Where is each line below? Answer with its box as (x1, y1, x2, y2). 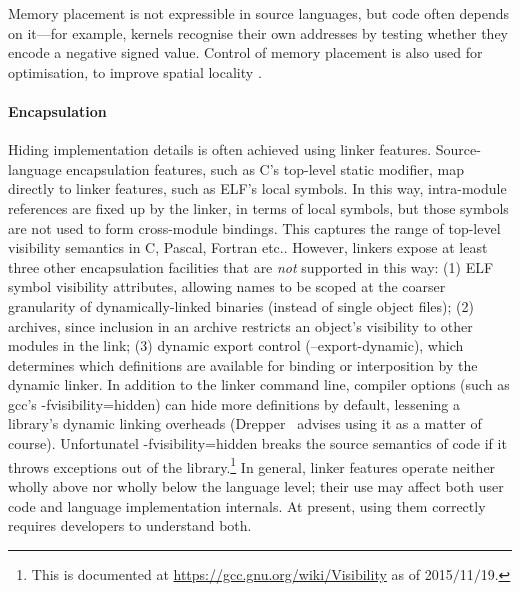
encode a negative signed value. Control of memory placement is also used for (8, 42, 483, 63)
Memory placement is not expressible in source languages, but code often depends (8, 3, 510, 23)
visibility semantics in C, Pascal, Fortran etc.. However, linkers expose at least (8, 237, 488, 258)
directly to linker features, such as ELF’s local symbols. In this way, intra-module (8, 178, 507, 199)
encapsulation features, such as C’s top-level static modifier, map (66, 158, 464, 179)
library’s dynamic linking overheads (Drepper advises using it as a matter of (8, 413, 482, 434)
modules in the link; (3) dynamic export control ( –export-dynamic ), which (8, 335, 464, 356)
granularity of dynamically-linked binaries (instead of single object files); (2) (8, 295, 474, 316)
